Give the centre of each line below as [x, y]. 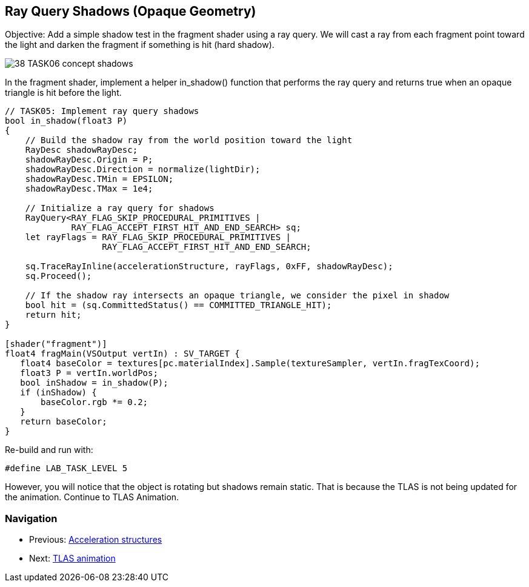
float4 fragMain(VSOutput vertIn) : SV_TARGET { [122, 354]
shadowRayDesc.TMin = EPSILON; [99, 179]
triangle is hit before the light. [63, 93]
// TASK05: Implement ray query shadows [102, 111]
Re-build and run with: [49, 450]
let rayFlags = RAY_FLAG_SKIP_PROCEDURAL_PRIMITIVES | [158, 237]
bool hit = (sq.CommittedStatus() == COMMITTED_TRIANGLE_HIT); [178, 305]
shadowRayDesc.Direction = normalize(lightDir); [143, 169]
